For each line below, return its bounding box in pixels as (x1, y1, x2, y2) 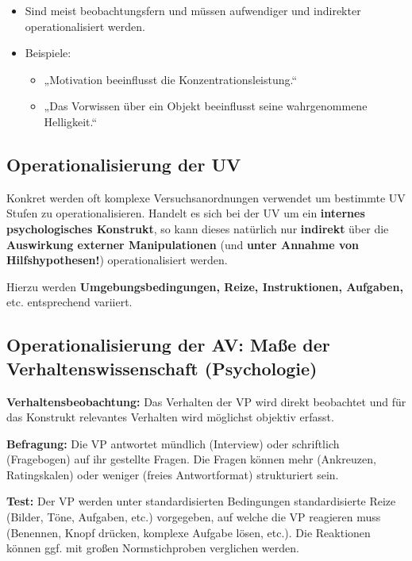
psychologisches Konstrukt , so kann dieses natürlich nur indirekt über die (6, 220, 389, 236)
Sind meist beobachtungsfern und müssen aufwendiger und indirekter (25, 2, 361, 18)
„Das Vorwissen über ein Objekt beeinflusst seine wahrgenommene (44, 98, 368, 114)
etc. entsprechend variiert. (6, 294, 133, 310)
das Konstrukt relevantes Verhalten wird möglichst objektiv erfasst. (6, 409, 334, 425)
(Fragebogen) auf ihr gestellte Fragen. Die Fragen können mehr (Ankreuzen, (6, 451, 376, 467)
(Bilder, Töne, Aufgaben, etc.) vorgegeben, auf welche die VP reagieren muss (6, 509, 381, 525)
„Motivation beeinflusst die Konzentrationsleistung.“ (44, 71, 298, 87)
